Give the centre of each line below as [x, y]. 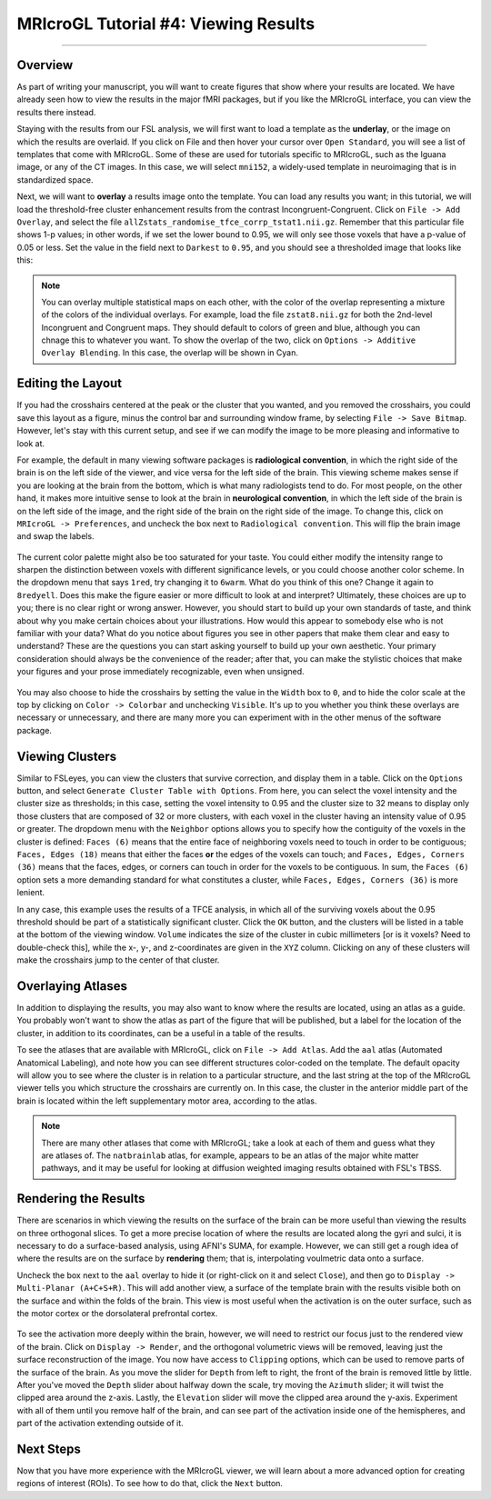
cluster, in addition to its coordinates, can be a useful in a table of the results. [161, 1033]
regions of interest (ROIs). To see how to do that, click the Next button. [150, 1484]
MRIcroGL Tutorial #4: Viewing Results [166, 24]
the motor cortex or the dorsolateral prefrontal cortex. [117, 1313]
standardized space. [55, 180]
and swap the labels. [55, 536]
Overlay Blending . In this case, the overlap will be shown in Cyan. [170, 353]
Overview [45, 65]
